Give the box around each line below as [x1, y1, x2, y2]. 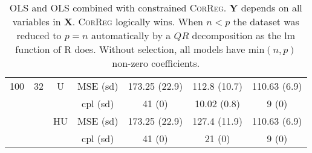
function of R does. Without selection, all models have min [15, 42, 265, 56]
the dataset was [233, 14, 299, 28]
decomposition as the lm [192, 28, 296, 42]
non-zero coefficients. [112, 56, 200, 70]
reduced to [16, 28, 62, 42]
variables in [12, 14, 61, 28]
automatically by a [91, 28, 171, 42]
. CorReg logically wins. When [72, 14, 203, 28]
